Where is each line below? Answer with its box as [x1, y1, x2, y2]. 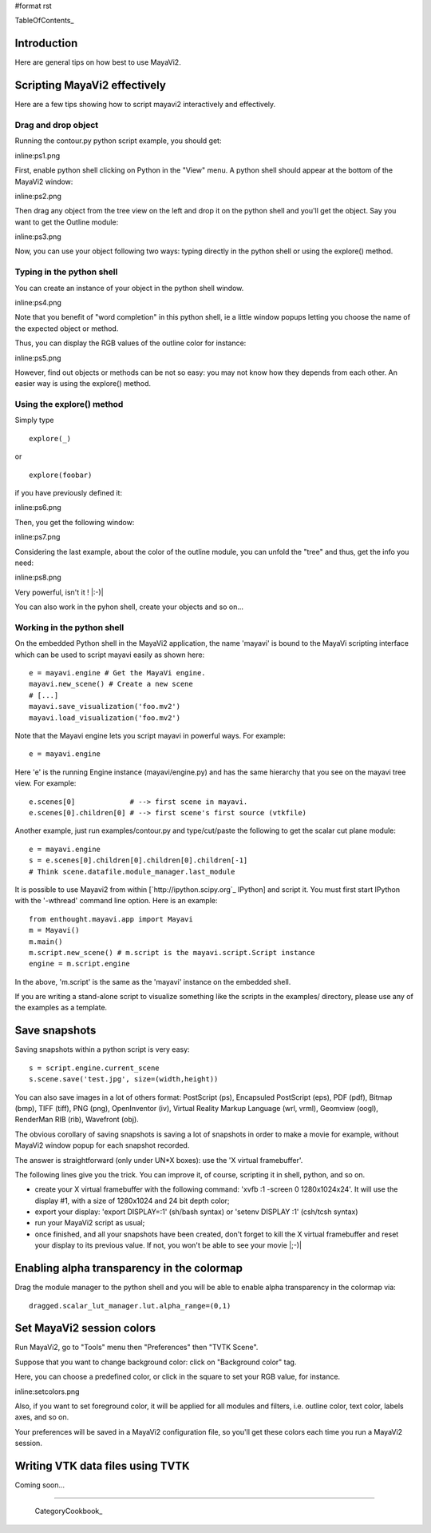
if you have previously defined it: [14, 488, 123, 498]
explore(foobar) [29, 470, 93, 480]
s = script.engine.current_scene [29, 1063, 160, 1073]
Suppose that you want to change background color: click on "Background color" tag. [14, 1357, 297, 1367]
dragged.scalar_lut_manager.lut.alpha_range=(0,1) [29, 1301, 231, 1310]
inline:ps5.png [14, 352, 61, 363]
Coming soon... [14, 1480, 65, 1490]
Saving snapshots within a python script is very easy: [14, 1045, 191, 1054]
